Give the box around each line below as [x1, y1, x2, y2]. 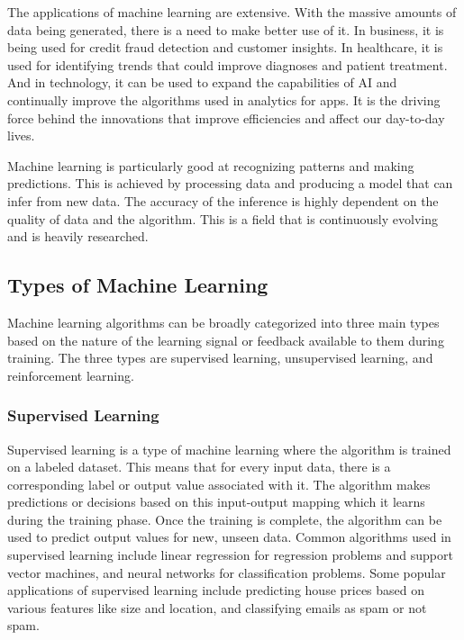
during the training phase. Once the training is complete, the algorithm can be [7, 509, 442, 528]
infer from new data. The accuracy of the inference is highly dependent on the [7, 191, 439, 210]
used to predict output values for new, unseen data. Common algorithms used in [7, 527, 451, 546]
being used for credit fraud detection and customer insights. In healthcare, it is [7, 38, 443, 57]
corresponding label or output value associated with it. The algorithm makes [7, 474, 431, 493]
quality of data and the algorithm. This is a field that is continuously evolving [7, 209, 438, 228]
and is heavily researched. [7, 227, 149, 246]
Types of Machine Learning [7, 271, 268, 299]
